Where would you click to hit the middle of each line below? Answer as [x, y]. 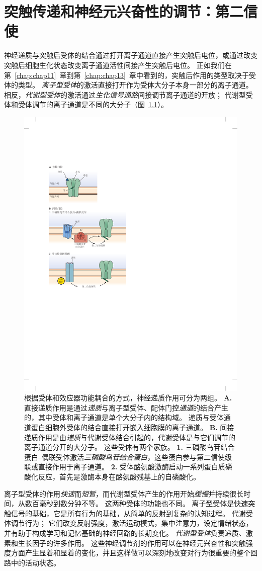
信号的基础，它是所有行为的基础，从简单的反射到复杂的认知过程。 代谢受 [132, 513]
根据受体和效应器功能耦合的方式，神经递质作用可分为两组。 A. [128, 398]
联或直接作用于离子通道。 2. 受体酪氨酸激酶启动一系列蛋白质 [125, 467]
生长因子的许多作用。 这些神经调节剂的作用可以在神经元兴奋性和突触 [132, 543]
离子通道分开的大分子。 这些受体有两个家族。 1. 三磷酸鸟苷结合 [129, 447]
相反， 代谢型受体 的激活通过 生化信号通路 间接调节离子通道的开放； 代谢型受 [128, 94]
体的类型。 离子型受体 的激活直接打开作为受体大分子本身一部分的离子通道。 [128, 85]
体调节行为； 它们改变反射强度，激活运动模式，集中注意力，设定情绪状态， [128, 523]
